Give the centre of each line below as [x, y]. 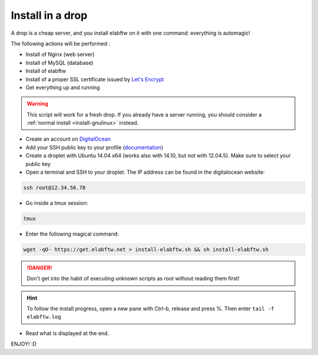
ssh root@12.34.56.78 [54, 188]
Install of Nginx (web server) [60, 54]
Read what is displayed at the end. [67, 333]
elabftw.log [44, 317]
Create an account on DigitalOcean [68, 139]
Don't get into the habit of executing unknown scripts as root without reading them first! [133, 278]
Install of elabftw [46, 71]
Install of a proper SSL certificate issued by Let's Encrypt [95, 79]
